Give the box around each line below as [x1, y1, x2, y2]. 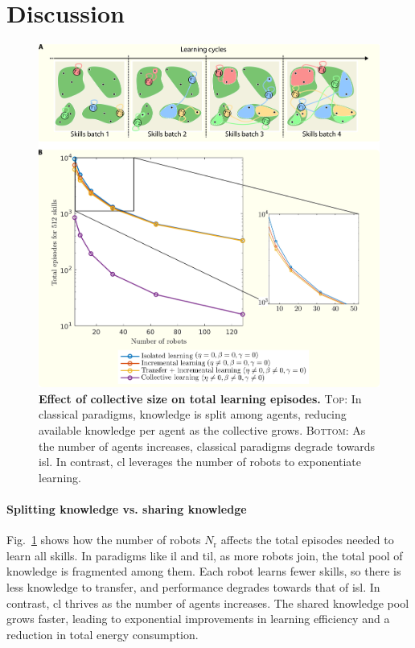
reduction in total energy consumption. [6, 625, 199, 642]
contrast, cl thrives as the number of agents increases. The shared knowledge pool [6, 594, 409, 611]
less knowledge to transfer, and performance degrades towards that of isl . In [6, 578, 380, 595]
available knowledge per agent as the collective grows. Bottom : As [39, 421, 366, 438]
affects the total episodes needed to [220, 531, 394, 548]
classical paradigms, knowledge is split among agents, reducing [39, 406, 347, 423]
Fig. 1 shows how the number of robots [6, 531, 201, 548]
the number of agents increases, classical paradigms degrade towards [39, 437, 375, 454]
